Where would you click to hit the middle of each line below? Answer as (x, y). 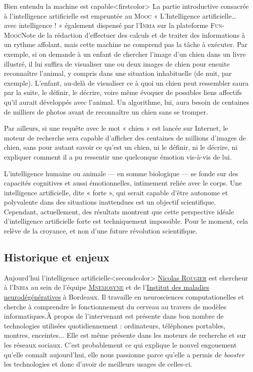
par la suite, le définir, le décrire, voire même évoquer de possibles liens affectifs (123, 92)
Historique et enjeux (57, 257)
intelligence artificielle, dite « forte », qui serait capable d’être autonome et (116, 192)
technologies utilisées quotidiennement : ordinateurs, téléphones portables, (115, 325)
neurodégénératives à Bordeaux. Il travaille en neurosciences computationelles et (124, 297)
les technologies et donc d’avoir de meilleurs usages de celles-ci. (98, 364)
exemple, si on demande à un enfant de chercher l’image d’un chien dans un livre (125, 54)
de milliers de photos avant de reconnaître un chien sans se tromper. (106, 111)
